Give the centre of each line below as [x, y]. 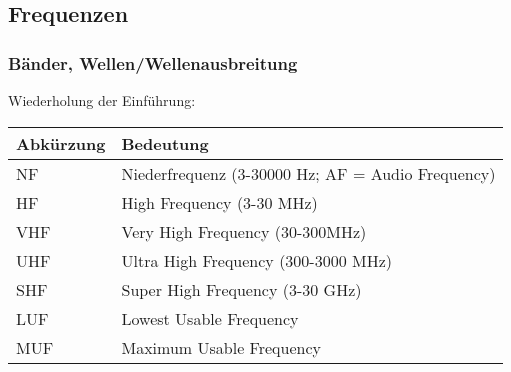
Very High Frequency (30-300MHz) [244, 231]
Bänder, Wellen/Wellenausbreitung [153, 62]
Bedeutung [165, 143]
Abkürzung [61, 143]
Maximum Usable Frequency [221, 347]
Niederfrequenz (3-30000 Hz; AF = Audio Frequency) [308, 173]
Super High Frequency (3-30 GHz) [241, 289]
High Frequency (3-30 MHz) [219, 202]
